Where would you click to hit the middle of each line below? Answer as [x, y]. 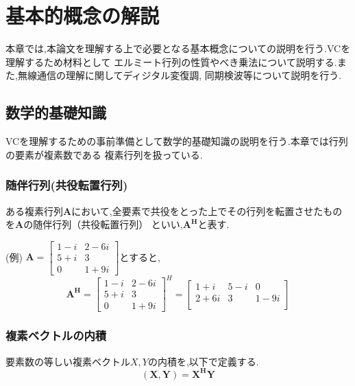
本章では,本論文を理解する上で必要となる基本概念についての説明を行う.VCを [178, 48]
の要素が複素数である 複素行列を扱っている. [104, 154]
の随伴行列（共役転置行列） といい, [103, 224]
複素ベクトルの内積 [56, 336]
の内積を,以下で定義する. [203, 361]
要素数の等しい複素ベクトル [68, 361]
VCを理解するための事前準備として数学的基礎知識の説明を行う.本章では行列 [177, 141]
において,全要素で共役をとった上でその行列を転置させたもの [207, 211]
